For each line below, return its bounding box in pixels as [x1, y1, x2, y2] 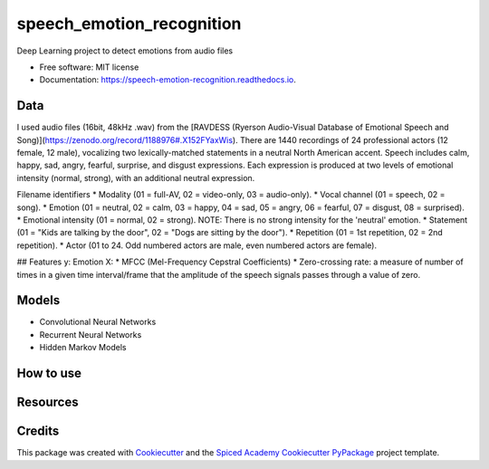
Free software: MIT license [39, 62, 139, 72]
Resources [16, 395, 79, 410]
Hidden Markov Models [39, 342, 127, 353]
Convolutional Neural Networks [39, 317, 157, 328]
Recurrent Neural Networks [39, 329, 142, 340]
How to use [16, 366, 81, 381]
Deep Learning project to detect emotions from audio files [16, 45, 234, 56]
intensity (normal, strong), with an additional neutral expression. [16, 172, 255, 183]
